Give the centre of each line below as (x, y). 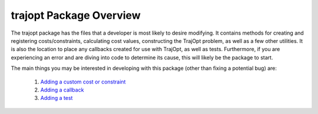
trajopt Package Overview (76, 15)
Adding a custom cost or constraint (83, 82)
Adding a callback (62, 90)
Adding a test (57, 98)
